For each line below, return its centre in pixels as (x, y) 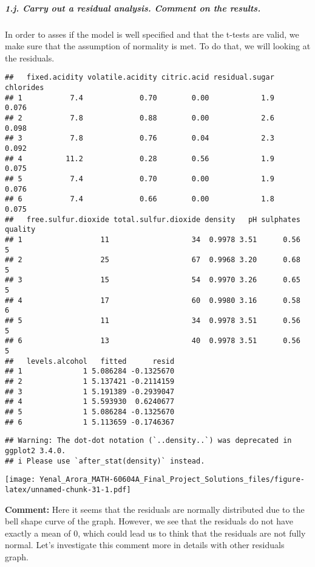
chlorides (25, 88)
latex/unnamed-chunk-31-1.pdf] (68, 489)
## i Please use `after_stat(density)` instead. (105, 461)
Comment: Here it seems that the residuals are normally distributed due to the (155, 509)
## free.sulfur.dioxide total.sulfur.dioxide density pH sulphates (153, 219)
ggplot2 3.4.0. (36, 450)
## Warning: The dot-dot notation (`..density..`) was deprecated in (148, 441)
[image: (20, 480)
